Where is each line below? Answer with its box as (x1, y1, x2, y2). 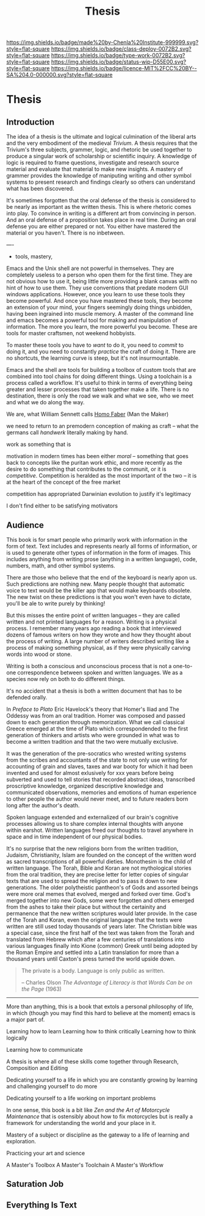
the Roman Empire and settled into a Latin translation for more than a (6, 948, 179, 956)
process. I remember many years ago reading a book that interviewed (6, 625, 182, 632)
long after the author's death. (6, 802, 80, 809)
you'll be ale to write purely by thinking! (6, 600, 106, 607)
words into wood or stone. (6, 650, 72, 658)
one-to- (173, 663, 193, 669)
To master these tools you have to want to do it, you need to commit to (6, 341, 184, 349)
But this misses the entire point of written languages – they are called (6, 612, 180, 619)
